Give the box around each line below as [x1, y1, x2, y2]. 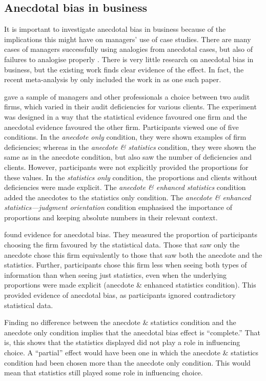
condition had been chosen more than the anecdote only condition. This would [4, 357, 251, 368]
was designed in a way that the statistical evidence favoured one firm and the [4, 111, 247, 122]
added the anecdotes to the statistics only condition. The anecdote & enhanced [4, 192, 251, 202]
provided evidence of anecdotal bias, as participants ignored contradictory [4, 290, 236, 300]
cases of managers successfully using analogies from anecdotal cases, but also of [4, 44, 253, 54]
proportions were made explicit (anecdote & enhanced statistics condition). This [4, 279, 256, 290]
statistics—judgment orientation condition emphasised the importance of [4, 202, 232, 213]
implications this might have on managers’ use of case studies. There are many [4, 33, 251, 44]
